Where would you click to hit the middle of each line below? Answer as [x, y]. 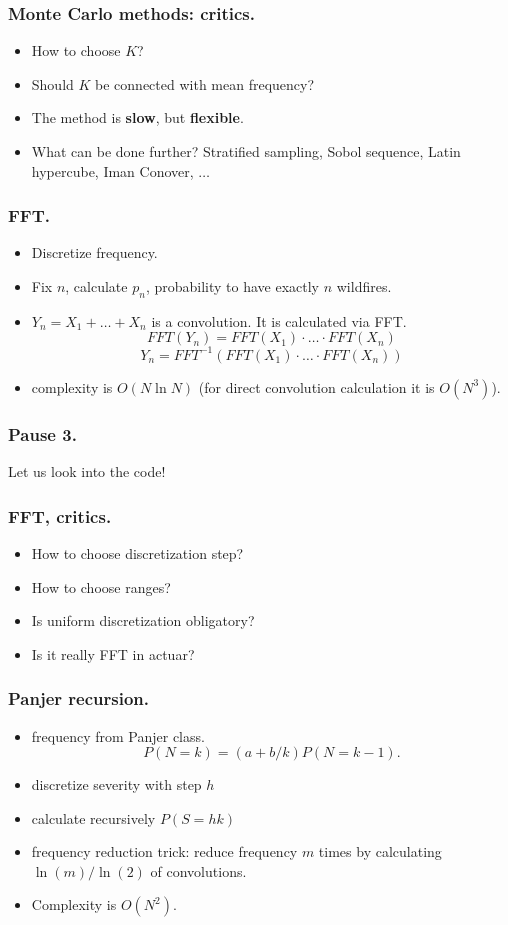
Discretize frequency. [94, 252]
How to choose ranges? [101, 586]
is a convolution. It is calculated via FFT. [279, 320]
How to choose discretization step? [137, 552]
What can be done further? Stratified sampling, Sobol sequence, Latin [246, 151]
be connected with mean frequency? [205, 83]
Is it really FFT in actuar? [113, 653]
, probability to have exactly [232, 286]
